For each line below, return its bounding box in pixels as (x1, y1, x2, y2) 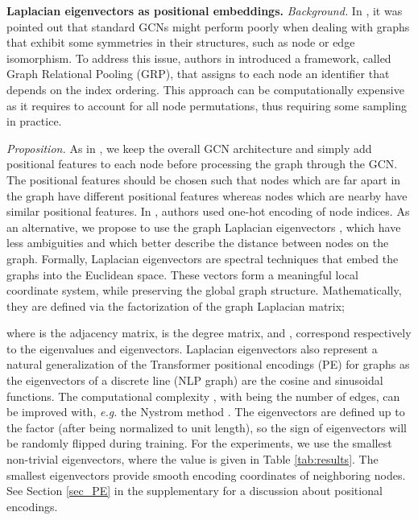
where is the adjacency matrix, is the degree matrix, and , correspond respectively (6, 324, 412, 341)
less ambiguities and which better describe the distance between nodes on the (6, 234, 389, 251)
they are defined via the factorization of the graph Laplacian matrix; (6, 297, 345, 314)
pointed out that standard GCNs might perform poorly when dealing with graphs (6, 18, 410, 35)
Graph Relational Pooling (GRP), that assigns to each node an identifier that (6, 65, 390, 82)
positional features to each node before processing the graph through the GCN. (6, 155, 398, 172)
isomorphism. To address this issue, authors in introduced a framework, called (6, 49, 391, 66)
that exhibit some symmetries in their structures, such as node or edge (6, 34, 355, 51)
